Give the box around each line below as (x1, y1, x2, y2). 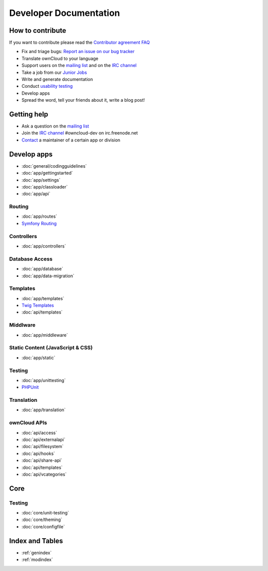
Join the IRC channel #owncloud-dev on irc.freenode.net (21, 130, 138, 136)
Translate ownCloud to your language (21, 55, 99, 62)
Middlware (9, 321, 36, 328)
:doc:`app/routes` (21, 213, 57, 219)
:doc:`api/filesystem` (21, 444, 64, 449)
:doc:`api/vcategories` (21, 471, 67, 477)
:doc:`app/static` (21, 355, 56, 361)
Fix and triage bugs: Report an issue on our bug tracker (21, 49, 135, 55)
